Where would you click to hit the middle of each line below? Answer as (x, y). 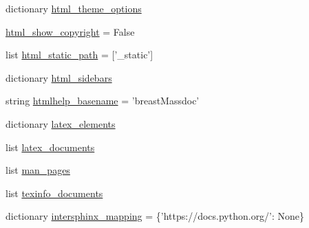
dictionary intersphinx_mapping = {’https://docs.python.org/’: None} (155, 216)
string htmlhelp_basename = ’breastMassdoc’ (103, 101)
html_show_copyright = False (70, 31)
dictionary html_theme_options (74, 8)
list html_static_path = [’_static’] (79, 55)
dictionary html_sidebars (59, 77)
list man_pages (38, 170)
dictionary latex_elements (61, 123)
